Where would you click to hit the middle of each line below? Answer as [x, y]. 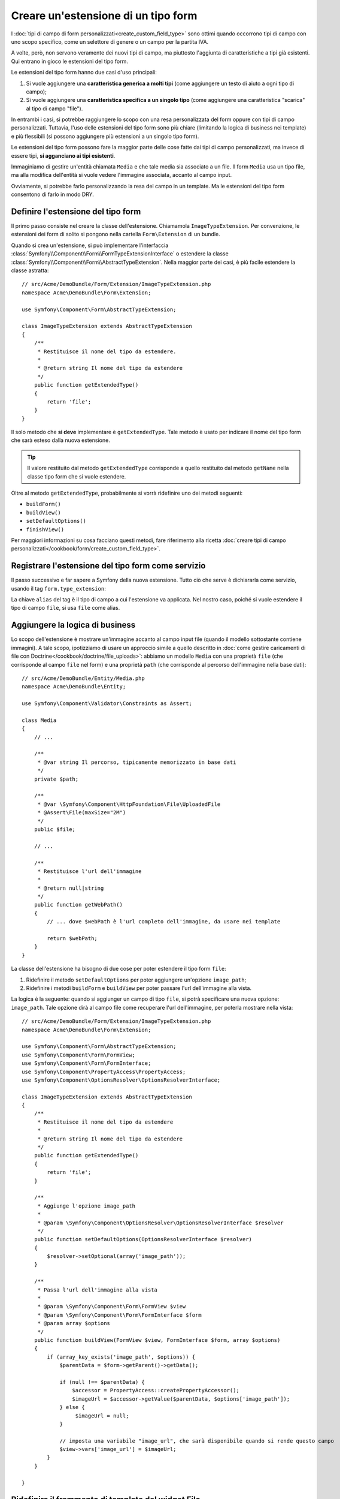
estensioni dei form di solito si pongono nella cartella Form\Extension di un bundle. [116, 234]
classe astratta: [30, 270]
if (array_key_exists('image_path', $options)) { [121, 1357]
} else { [72, 1407]
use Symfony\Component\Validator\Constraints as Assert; [107, 704]
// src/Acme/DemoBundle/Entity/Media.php [83, 678]
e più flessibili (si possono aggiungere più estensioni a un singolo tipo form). [105, 136]
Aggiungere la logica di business [73, 625]
